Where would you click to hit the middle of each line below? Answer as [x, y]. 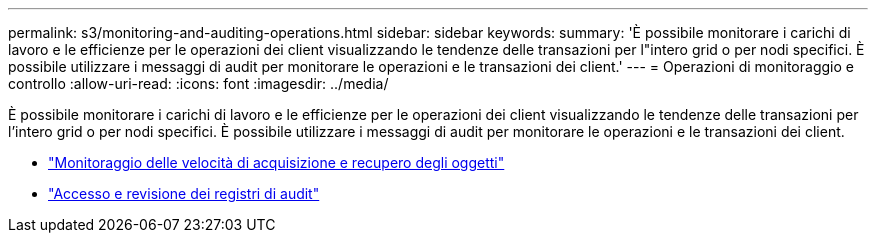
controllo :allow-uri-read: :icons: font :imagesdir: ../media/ [198, 83]
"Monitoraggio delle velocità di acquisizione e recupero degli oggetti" [276, 162]
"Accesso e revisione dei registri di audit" [184, 193]
